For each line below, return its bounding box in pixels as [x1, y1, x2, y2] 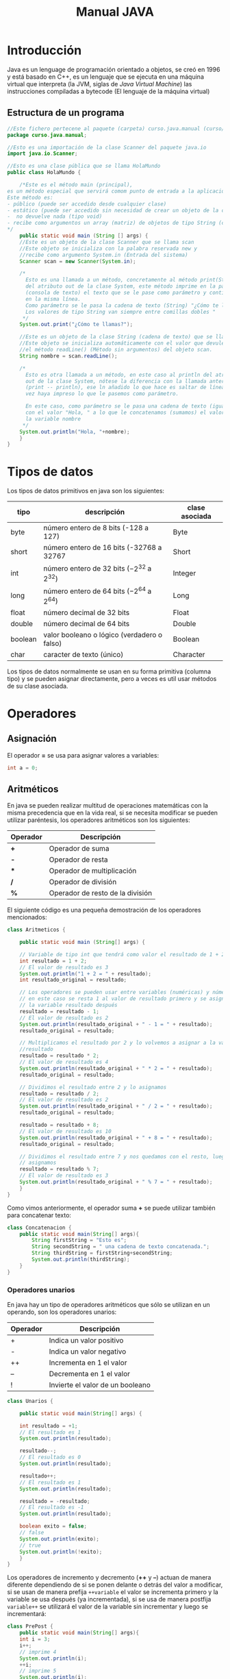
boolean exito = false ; [19, 1523, 88, 1530]
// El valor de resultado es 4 [19, 1059, 109, 1066]
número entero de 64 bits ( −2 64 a [43, 585, 152, 596]
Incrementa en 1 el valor [49, 1358, 127, 1367]
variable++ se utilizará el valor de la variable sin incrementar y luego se [7, 1602, 209, 1610]
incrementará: [7, 1610, 47, 1618]
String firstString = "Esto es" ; [31, 1237, 127, 1244]
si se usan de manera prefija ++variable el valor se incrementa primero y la [7, 1588, 219, 1596]
